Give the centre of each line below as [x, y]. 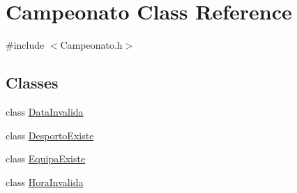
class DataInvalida [45, 111]
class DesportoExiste [50, 135]
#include [25, 45]
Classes [32, 83]
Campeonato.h [91, 45]
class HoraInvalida [45, 182]
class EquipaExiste [46, 159]
